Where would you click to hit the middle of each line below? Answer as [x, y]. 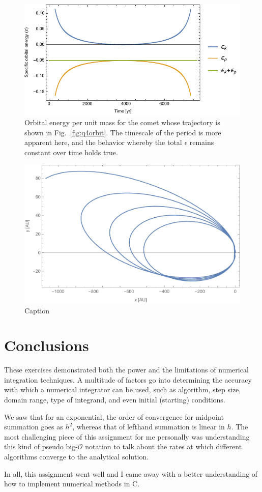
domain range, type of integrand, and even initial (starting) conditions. [115, 399]
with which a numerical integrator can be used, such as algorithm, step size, [123, 389]
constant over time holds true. [71, 152]
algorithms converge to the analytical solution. [77, 456]
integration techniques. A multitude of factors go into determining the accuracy [128, 379]
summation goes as [34, 427]
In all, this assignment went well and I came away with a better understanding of [131, 473]
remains [202, 142]
